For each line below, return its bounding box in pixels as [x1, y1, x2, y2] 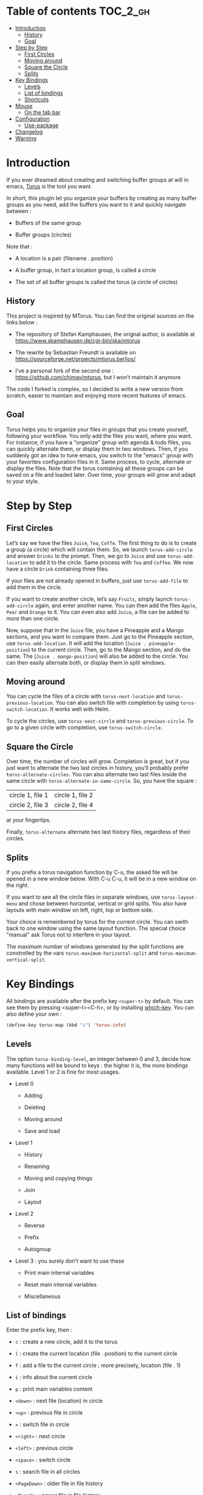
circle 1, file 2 [54, 791, 94, 799]
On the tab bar [24, 109, 61, 116]
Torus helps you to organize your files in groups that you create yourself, [6, 426, 188, 433]
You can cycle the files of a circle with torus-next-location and [6, 693, 166, 700]
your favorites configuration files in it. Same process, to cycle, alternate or [6, 458, 192, 465]
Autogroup [24, 1245, 52, 1252]
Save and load [24, 1127, 60, 1135]
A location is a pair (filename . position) [15, 254, 114, 262]
